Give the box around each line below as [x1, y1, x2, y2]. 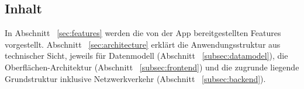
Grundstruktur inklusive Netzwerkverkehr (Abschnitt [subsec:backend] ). [5, 72, 266, 84]
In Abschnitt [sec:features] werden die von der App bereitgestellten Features [5, 27, 281, 39]
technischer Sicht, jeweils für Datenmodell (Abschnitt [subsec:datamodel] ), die [5, 49, 288, 62]
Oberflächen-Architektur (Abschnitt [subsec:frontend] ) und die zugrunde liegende [5, 60, 299, 73]
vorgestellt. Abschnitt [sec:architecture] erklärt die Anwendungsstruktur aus [5, 38, 281, 50]
